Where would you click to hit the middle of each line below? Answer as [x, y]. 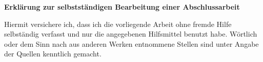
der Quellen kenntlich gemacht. [53, 54]
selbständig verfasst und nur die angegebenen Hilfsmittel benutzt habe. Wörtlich [131, 34]
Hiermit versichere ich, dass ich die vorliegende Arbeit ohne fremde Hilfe [118, 24]
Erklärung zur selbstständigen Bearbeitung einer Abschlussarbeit [122, 7]
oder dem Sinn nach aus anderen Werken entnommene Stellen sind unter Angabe [131, 43]
